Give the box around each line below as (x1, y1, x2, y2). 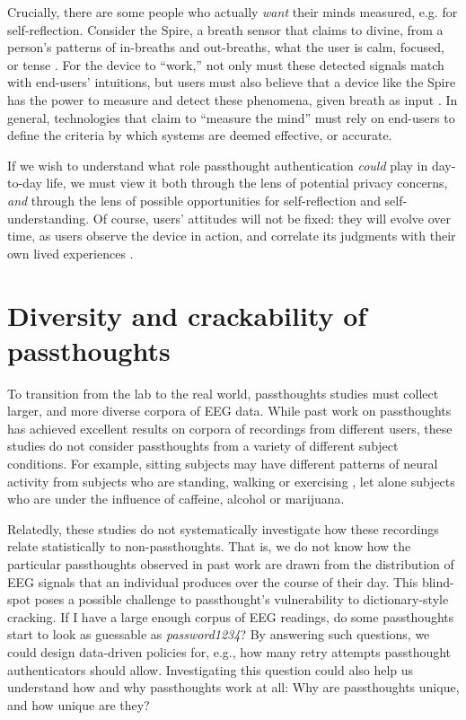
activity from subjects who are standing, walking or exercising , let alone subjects (7, 471, 455, 490)
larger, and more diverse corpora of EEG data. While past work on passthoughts (7, 401, 452, 420)
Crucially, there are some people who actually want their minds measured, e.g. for (7, 3, 458, 21)
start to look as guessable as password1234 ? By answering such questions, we (7, 625, 430, 644)
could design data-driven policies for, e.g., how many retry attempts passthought (7, 642, 452, 661)
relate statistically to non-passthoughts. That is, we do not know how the (7, 537, 411, 556)
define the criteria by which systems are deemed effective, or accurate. (7, 126, 392, 145)
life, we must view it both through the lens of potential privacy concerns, (46, 173, 448, 192)
